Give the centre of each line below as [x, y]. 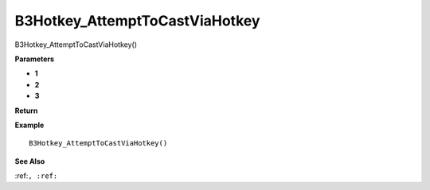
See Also [30, 161]
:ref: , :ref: [36, 176]
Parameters [35, 59]
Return [26, 111]
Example [29, 125]
